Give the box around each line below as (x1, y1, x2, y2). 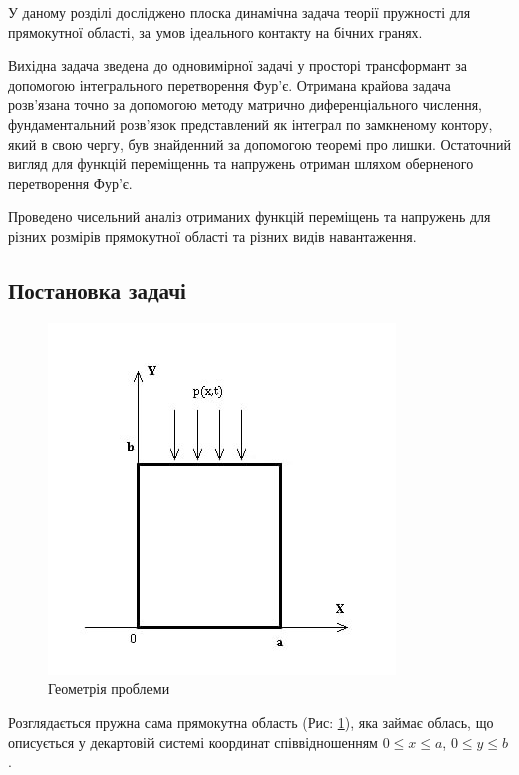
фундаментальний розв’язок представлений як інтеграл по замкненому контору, (8, 113, 493, 134)
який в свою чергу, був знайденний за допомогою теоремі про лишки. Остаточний (8, 133, 512, 154)
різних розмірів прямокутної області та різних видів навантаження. (8, 225, 417, 246)
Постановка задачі (8, 274, 186, 305)
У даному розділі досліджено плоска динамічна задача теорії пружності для (8, 2, 471, 22)
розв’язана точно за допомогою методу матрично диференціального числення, (8, 94, 482, 115)
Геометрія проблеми (48, 678, 170, 699)
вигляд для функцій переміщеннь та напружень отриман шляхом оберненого (8, 153, 474, 174)
